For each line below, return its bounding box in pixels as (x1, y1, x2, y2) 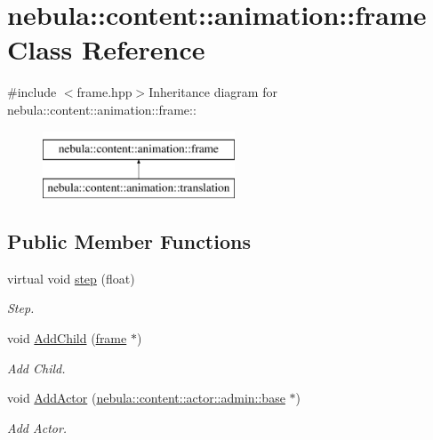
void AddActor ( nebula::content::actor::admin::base (7, 388, 285, 407)
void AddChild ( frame (7, 329, 127, 348)
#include (7, 83, 57, 101)
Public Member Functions (7, 228, 251, 255)
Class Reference (7, 31, 205, 68)
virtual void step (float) (7, 268, 135, 287)
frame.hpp (76, 83, 132, 101)
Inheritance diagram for (148, 83, 277, 101)
